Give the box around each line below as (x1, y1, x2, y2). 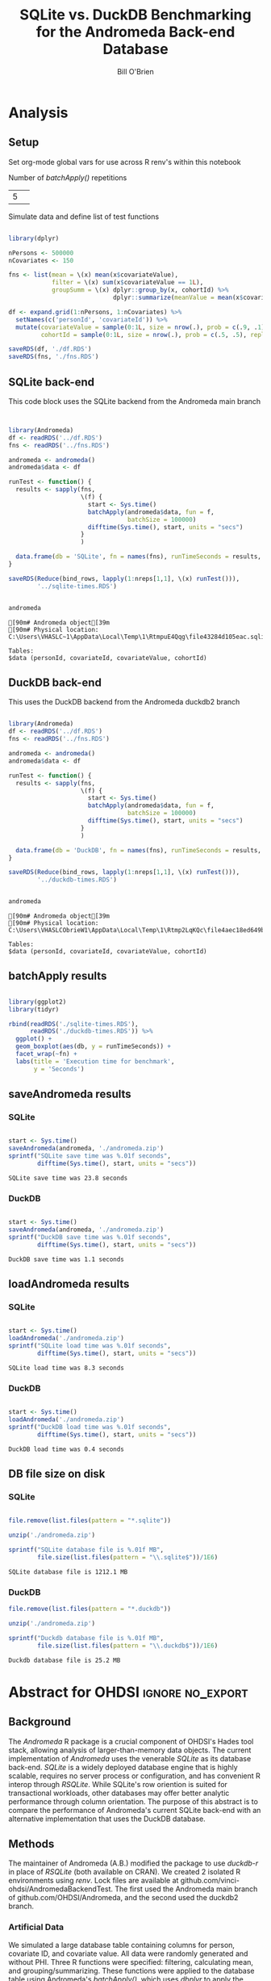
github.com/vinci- (180, 1876, 240, 1886)
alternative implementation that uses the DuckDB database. (8, 1814, 206, 1823)
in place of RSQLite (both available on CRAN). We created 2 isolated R (8, 1867, 241, 1877)
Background (8, 1715, 71, 1729)
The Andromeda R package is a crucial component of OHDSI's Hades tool (8, 1736, 254, 1746)
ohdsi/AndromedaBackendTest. (8, 1884, 114, 1894)
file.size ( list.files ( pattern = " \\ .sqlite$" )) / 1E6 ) (37, 1553, 219, 1561)
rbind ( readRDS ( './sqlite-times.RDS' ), (8, 1020, 139, 1028)
